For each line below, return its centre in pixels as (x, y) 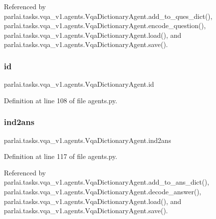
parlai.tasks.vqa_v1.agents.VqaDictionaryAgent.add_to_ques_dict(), (108, 16)
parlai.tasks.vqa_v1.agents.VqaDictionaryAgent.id (79, 84)
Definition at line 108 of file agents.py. (61, 100)
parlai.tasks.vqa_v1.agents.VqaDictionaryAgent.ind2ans (88, 140)
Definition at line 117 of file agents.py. (61, 156)
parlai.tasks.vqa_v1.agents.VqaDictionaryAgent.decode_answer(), (103, 191)
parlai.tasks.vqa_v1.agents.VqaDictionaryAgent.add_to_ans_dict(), (107, 182)
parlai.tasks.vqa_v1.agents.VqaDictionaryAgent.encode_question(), (105, 25)
